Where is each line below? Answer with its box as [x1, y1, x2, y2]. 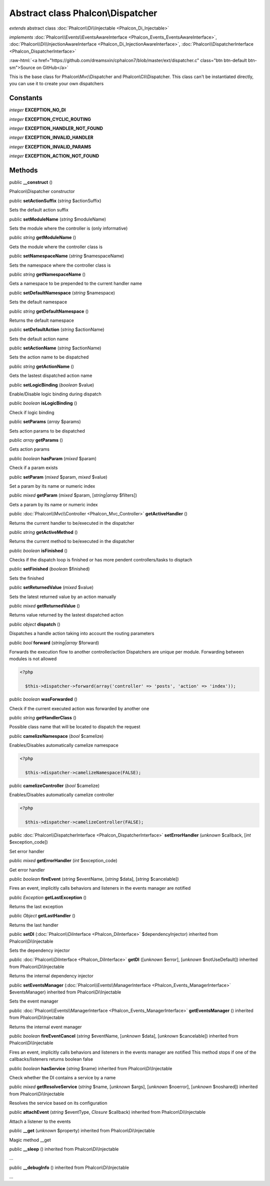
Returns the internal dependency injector [9, 973, 93, 979]
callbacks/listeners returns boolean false [9, 1056, 93, 1062]
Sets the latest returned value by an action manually [9, 594, 116, 600]
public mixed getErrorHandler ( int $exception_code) [9, 858, 117, 864]
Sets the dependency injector [9, 947, 70, 953]
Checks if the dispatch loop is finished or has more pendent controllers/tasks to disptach [9, 557, 192, 563]
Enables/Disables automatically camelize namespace [9, 742, 118, 748]
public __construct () [9, 179, 52, 185]
